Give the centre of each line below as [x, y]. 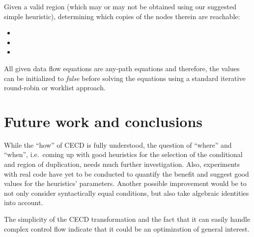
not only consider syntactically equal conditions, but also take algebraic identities [127, 193]
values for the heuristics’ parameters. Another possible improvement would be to [125, 183]
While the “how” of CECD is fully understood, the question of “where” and [118, 145]
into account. [24, 202]
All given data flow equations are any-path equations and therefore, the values [122, 68]
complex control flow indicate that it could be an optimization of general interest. [127, 228]
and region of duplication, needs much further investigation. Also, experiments [122, 164]
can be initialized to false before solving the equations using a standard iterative [125, 78]
